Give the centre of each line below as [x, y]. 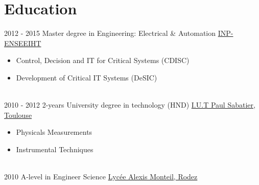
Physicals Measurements [54, 132]
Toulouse [18, 115]
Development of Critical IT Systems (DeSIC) [87, 77]
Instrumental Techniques [55, 149]
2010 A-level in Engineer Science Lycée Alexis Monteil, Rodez [101, 177]
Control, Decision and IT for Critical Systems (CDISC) [103, 60]
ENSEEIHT [23, 43]
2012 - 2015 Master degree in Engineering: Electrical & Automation [110, 33]
